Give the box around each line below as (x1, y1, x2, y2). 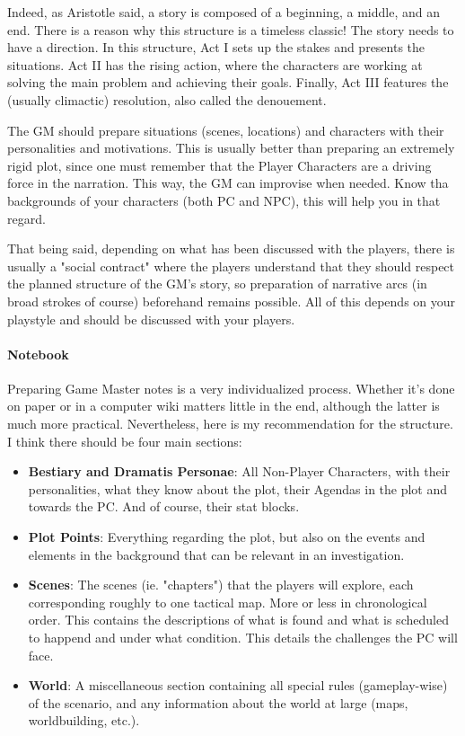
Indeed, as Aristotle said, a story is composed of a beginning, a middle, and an (7, 3, 440, 21)
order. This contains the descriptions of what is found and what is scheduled (28, 610, 449, 629)
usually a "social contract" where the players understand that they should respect (7, 256, 455, 275)
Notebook (7, 344, 69, 363)
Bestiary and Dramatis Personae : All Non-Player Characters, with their (28, 462, 451, 481)
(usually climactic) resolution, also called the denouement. (7, 90, 327, 109)
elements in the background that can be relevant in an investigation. (28, 545, 405, 563)
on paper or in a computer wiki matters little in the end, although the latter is (7, 396, 440, 415)
